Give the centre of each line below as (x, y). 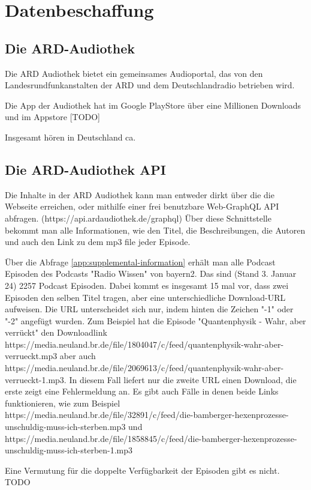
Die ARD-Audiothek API (86, 169)
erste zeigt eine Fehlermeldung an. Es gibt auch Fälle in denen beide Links (142, 391)
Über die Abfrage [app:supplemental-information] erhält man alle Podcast (140, 262)
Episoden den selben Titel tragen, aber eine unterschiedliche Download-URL (145, 297)
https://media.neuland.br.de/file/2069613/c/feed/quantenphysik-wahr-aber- (144, 368)
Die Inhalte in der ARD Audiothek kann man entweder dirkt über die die (140, 194)
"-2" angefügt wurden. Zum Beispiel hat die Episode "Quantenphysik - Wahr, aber (155, 320)
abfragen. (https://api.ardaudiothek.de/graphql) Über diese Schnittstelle (138, 218)
